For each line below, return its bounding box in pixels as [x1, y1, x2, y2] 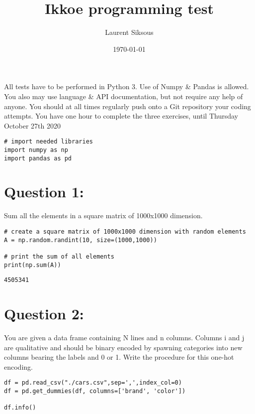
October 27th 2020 [4, 120, 61, 131]
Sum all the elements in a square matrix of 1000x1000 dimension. [4, 210, 203, 221]
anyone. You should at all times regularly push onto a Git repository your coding [4, 101, 251, 111]
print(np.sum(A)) [4, 261, 61, 269]
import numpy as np [4, 146, 68, 153]
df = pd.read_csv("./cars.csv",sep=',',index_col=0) [4, 379, 182, 387]
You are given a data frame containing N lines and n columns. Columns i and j [4, 332, 245, 343]
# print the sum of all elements [4, 253, 114, 260]
